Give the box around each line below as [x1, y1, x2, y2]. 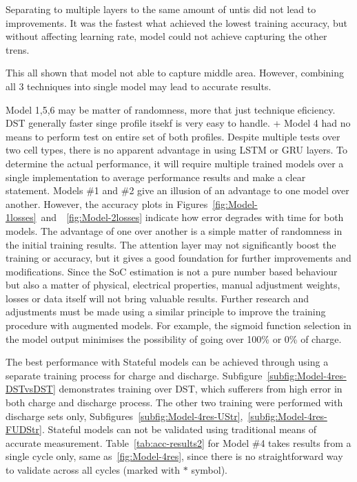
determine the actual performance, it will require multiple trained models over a [6, 156, 344, 170]
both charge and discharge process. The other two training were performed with [6, 395, 343, 410]
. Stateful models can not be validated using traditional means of [41, 422, 317, 437]
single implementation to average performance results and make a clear [6, 169, 306, 184]
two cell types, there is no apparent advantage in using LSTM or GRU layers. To [6, 143, 347, 157]
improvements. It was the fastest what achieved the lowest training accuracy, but [6, 15, 347, 30]
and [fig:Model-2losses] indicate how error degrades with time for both [41, 210, 344, 224]
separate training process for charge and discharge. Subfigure [6, 368, 263, 382]
